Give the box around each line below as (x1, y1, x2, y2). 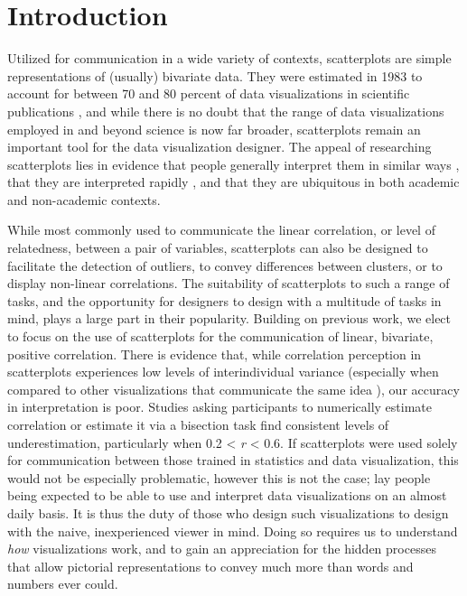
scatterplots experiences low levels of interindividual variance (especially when (7, 362, 439, 381)
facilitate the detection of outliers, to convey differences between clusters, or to (7, 256, 443, 275)
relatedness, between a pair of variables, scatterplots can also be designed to (7, 238, 428, 257)
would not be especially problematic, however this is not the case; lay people (7, 468, 431, 487)
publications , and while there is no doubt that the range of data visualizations (7, 101, 444, 120)
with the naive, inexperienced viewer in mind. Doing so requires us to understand (7, 521, 458, 540)
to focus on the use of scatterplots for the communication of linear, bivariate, (7, 327, 434, 346)
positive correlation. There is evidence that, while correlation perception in (7, 344, 422, 363)
